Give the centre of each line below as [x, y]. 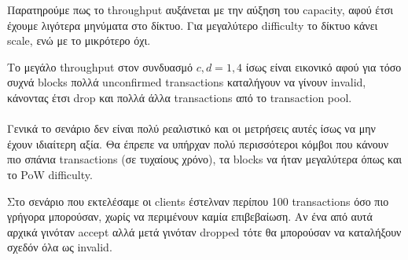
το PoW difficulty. [50, 174]
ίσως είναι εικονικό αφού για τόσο [323, 66]
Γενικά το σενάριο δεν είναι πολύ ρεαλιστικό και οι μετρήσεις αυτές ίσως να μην [191, 128]
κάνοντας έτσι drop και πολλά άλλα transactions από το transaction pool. [180, 97]
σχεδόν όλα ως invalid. [60, 247]
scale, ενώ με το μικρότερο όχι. [79, 40]
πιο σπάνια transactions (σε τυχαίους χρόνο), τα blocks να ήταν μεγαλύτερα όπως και [205, 159]
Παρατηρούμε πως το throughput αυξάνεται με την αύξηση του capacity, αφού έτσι [200, 9]
